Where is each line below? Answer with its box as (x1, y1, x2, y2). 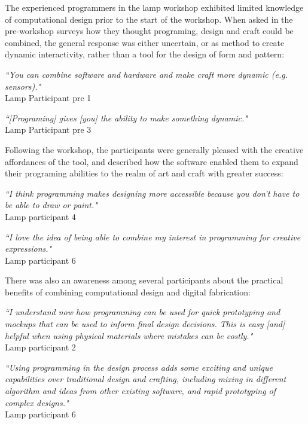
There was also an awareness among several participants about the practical (5, 274, 283, 286)
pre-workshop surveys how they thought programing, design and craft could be (5, 25, 294, 37)
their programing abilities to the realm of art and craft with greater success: (5, 167, 283, 179)
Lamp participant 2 (5, 341, 76, 353)
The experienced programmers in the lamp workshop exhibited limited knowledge (5, 1, 304, 13)
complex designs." (5, 396, 69, 408)
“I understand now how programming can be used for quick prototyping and (5, 306, 280, 318)
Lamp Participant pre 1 (5, 91, 92, 104)
